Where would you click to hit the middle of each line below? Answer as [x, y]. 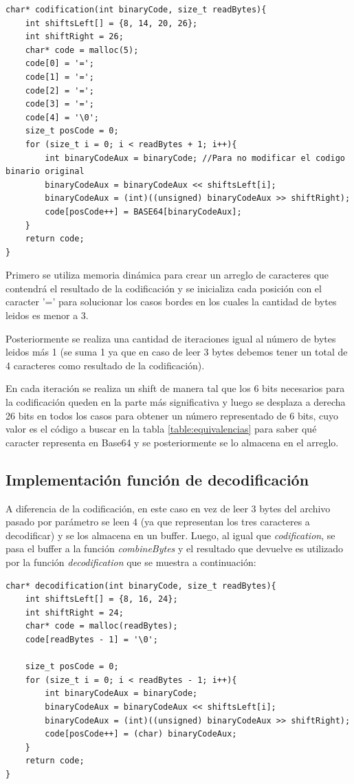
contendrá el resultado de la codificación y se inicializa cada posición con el [164, 288]
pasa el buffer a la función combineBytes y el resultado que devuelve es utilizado [175, 548]
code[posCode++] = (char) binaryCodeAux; [141, 734]
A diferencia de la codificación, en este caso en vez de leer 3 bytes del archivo [168, 508]
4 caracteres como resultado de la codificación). [105, 365]
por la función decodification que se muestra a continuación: [131, 562]
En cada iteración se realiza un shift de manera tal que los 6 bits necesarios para [175, 388]
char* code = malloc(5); [82, 50]
